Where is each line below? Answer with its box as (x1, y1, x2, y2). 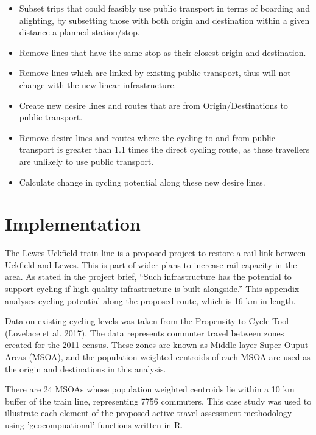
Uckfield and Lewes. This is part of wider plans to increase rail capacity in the (5, 258, 297, 271)
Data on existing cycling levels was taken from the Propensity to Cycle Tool (5, 315, 289, 327)
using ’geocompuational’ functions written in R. (5, 418, 183, 431)
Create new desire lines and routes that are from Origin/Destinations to (19, 99, 288, 111)
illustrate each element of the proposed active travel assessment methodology (5, 406, 292, 419)
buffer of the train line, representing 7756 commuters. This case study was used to (5, 394, 312, 407)
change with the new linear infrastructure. (19, 78, 177, 91)
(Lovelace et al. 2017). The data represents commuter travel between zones (5, 326, 284, 339)
